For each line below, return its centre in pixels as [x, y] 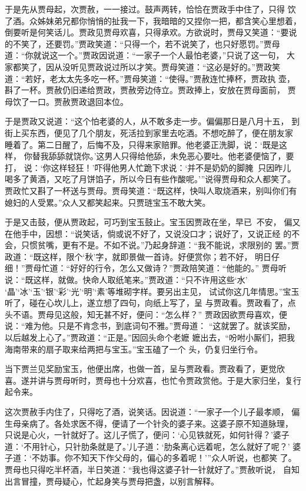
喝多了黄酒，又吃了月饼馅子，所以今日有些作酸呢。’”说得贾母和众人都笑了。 [150, 179]
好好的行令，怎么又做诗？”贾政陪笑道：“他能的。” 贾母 [174, 268]
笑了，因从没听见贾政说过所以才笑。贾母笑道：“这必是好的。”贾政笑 [151, 66]
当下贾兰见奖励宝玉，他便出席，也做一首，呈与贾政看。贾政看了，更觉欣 [145, 369]
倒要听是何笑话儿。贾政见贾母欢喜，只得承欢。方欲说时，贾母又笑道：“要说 [151, 32]
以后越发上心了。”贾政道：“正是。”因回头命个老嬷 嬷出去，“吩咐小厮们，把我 [150, 337]
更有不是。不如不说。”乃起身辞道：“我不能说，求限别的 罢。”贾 [181, 245]
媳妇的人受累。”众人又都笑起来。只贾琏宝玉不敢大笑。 [108, 202]
